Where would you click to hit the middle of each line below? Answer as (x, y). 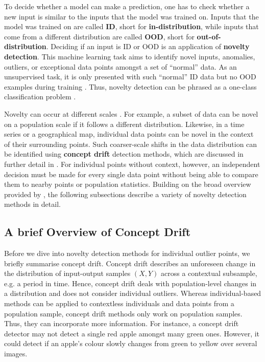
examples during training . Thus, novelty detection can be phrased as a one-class (130, 86)
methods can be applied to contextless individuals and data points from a (119, 303)
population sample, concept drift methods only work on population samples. (123, 313)
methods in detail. (32, 204)
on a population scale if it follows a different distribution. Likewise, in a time (124, 124)
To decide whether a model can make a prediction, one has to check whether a (127, 6)
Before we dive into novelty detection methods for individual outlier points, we (127, 253)
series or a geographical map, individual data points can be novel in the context (129, 134)
